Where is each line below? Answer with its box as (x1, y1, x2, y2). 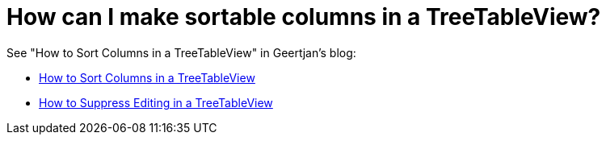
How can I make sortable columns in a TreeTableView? (6, 3, 601, 31)
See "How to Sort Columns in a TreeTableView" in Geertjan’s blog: (6, 45, 356, 60)
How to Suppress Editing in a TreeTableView (39, 95, 273, 110)
